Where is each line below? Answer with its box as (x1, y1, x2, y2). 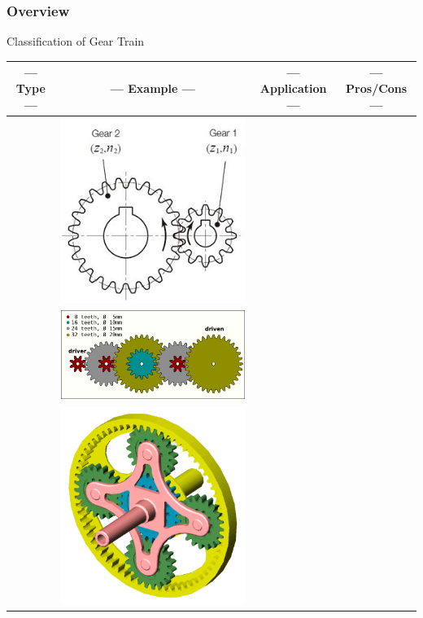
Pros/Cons (346, 79, 408, 96)
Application (259, 79, 327, 96)
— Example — (110, 79, 195, 96)
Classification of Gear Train (7, 33, 145, 50)
